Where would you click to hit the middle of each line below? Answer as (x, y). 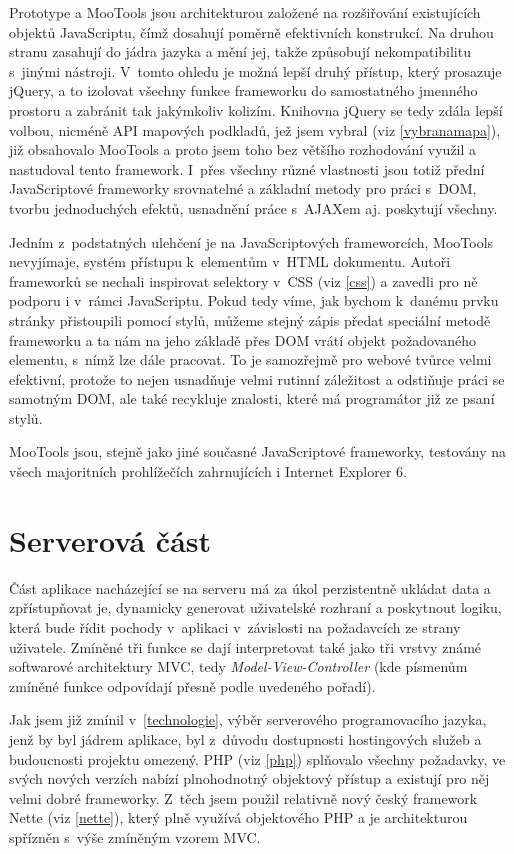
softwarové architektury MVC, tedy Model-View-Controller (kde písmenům (238, 666)
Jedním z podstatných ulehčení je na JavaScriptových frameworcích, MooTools (251, 241)
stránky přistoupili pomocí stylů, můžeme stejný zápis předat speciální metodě (250, 319)
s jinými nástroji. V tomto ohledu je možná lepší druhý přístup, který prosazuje (255, 70)
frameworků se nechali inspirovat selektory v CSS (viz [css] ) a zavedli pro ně (243, 280)
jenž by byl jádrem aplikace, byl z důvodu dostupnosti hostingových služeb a (245, 738)
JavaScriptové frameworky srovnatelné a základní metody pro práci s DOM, (243, 188)
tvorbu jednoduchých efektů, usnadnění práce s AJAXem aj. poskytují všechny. (253, 207)
